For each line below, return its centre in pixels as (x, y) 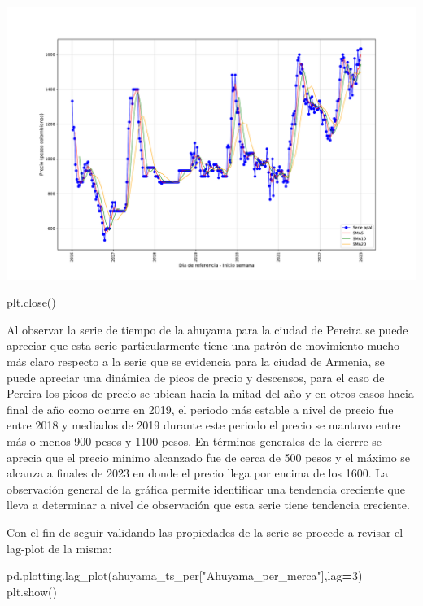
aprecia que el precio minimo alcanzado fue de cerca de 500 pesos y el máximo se (209, 457)
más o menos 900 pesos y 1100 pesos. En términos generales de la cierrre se (194, 441)
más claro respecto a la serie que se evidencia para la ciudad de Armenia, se (196, 362)
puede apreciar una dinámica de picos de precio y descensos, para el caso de (196, 377)
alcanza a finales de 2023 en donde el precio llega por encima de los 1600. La (197, 473)
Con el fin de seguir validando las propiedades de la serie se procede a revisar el (205, 532)
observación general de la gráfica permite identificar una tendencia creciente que (206, 488)
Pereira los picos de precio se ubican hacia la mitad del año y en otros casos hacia (210, 393)
